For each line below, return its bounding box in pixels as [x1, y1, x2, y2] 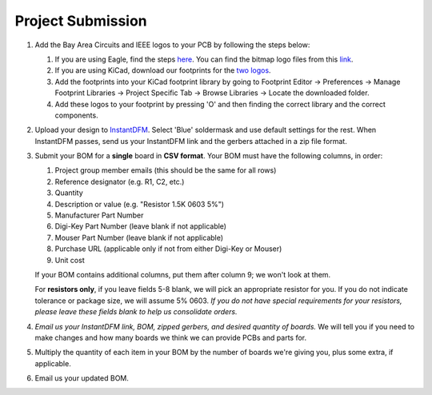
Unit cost [54, 255, 85, 265]
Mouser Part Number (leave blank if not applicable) [54, 233, 224, 242]
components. [54, 110, 99, 120]
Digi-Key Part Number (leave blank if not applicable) [54, 221, 227, 231]
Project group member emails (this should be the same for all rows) [54, 166, 277, 175]
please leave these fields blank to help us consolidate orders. [34, 307, 238, 317]
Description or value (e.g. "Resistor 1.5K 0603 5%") [54, 199, 224, 209]
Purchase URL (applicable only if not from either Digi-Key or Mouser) [54, 244, 282, 253]
